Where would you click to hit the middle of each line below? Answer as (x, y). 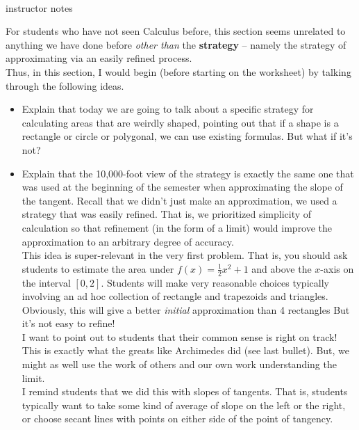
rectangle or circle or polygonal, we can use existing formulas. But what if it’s (187, 136)
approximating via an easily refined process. (99, 58)
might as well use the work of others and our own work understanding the (179, 364)
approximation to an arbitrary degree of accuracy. (128, 241)
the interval (46, 282)
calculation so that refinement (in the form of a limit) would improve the (177, 227)
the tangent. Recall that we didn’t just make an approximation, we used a (179, 200)
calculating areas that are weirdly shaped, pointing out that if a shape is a (180, 122)
